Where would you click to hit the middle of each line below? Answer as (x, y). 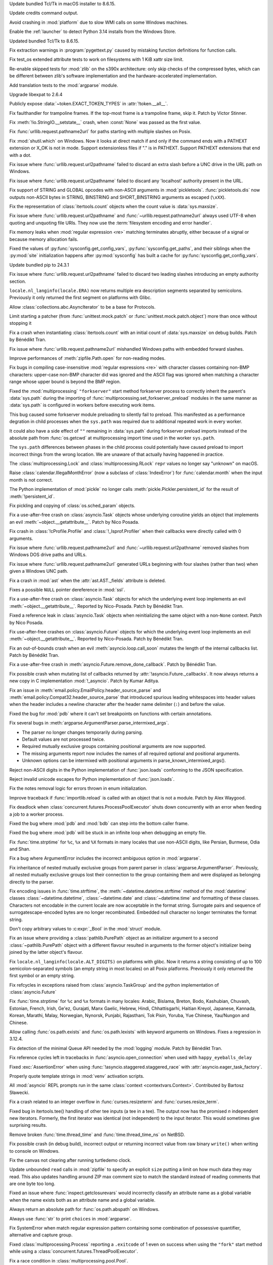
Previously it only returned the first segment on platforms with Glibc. (80, 298)
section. (18, 281)
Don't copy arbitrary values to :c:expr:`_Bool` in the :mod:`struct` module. (85, 929)
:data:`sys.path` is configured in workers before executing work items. (82, 405)
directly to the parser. (32, 882)
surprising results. (28, 1125)
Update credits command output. (44, 13)
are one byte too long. (32, 1184)
